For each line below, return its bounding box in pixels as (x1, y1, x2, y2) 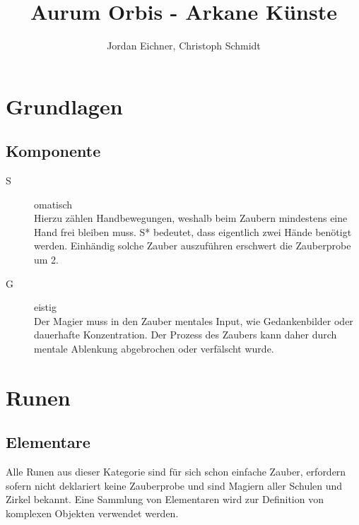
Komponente (6, 140, 101, 162)
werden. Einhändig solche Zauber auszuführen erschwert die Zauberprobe (34, 238, 351, 253)
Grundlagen (6, 91, 123, 120)
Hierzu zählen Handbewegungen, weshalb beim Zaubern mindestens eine (34, 211, 348, 225)
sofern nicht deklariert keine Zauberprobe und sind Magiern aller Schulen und (6, 478, 343, 492)
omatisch (34, 196, 73, 211)
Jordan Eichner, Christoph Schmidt (107, 38, 261, 53)
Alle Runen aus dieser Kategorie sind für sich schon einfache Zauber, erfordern (6, 464, 346, 479)
